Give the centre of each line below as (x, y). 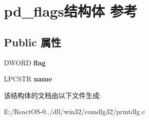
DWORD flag (25, 62)
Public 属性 (33, 42)
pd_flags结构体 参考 (71, 11)
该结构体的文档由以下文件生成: (53, 95)
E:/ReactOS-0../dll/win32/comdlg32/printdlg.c (74, 111)
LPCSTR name (28, 79)
